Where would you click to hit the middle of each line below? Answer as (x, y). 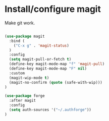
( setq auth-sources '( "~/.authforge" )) (50, 110)
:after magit (23, 101)
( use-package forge (25, 96)
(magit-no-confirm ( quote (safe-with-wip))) (56, 82)
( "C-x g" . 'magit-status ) (41, 46)
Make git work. (20, 23)
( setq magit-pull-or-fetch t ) (40, 60)
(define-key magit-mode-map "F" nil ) (48, 69)
